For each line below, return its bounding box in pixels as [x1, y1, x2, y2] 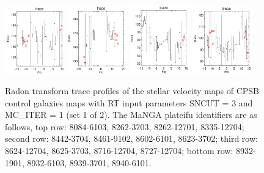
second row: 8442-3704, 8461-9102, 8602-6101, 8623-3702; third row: [5, 132, 258, 145]
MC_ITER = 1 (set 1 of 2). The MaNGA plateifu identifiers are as [5, 108, 257, 121]
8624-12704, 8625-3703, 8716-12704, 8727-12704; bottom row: [5, 144, 233, 157]
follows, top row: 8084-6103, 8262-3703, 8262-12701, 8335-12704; [5, 120, 244, 133]
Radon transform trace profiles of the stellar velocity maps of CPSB [5, 84, 260, 97]
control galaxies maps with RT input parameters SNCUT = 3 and [5, 96, 253, 109]
